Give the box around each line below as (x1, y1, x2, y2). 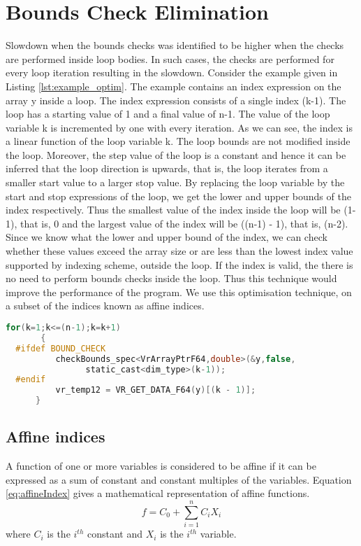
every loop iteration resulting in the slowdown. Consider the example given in (6, 65, 338, 80)
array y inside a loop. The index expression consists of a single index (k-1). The (6, 92, 346, 107)
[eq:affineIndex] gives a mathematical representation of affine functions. (6, 486, 310, 500)
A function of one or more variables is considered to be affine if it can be (6, 458, 316, 473)
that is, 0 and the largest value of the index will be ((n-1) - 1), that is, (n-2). (20, 216, 348, 230)
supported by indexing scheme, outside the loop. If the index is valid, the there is (6, 257, 353, 272)
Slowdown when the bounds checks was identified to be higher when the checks (6, 38, 344, 52)
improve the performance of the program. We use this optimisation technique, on (6, 284, 352, 299)
